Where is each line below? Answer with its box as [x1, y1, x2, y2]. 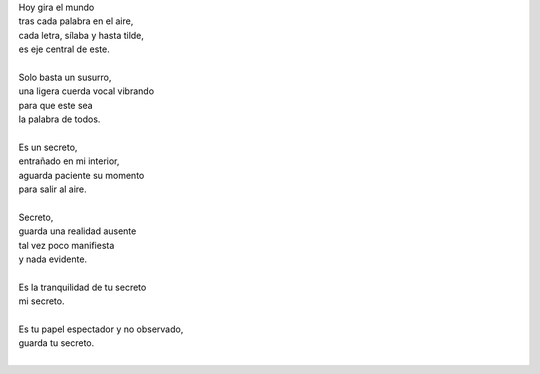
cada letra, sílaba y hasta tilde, [18, 29, 145, 41]
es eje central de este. [18, 43, 110, 55]
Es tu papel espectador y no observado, [18, 323, 184, 335]
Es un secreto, [18, 141, 78, 153]
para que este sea [18, 99, 94, 111]
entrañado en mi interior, [18, 155, 120, 167]
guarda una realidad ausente [18, 225, 137, 237]
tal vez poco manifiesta [18, 239, 115, 251]
